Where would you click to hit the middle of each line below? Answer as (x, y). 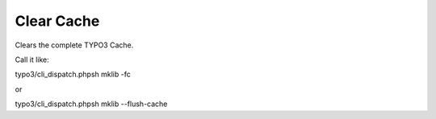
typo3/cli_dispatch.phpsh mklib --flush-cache (91, 104)
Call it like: (32, 59)
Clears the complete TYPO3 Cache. (74, 45)
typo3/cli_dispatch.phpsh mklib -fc (73, 74)
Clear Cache (57, 21)
